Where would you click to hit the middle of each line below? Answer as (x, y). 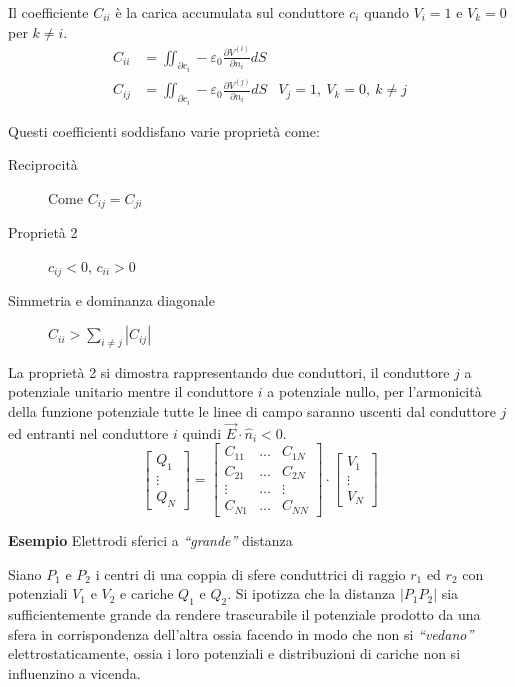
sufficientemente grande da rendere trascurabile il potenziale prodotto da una (244, 613)
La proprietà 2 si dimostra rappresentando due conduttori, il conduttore (229, 371)
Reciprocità (43, 164)
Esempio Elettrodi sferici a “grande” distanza (150, 539)
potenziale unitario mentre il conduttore (131, 391)
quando (386, 12)
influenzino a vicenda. (74, 672)
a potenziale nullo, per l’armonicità (374, 391)
